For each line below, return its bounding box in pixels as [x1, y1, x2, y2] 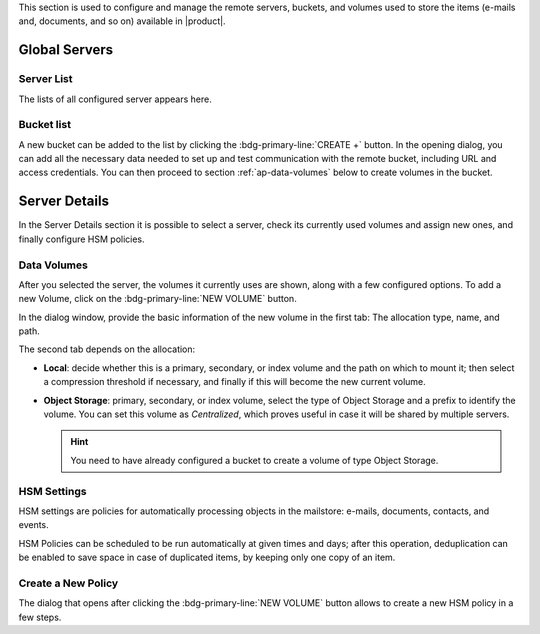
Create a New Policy [18, 576, 119, 590]
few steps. [18, 611, 62, 623]
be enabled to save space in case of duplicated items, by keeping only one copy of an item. [18, 551, 396, 564]
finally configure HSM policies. [18, 233, 145, 245]
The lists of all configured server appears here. [18, 93, 212, 105]
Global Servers [18, 41, 114, 59]
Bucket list [18, 118, 72, 132]
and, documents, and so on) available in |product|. [18, 15, 226, 27]
